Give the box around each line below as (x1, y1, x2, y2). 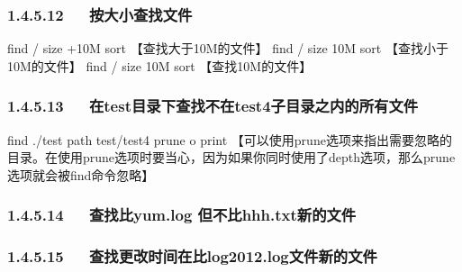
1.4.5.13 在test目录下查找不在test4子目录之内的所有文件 (7, 95, 419, 117)
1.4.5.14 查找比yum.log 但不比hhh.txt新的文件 (7, 204, 357, 226)
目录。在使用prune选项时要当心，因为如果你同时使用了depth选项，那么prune (7, 148, 456, 167)
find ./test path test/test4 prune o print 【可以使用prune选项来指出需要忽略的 (7, 130, 452, 149)
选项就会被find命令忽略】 (7, 165, 155, 184)
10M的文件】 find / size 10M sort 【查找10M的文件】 (7, 56, 313, 75)
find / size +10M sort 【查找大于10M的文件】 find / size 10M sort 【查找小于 (7, 39, 448, 58)
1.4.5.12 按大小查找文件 (7, 3, 193, 25)
